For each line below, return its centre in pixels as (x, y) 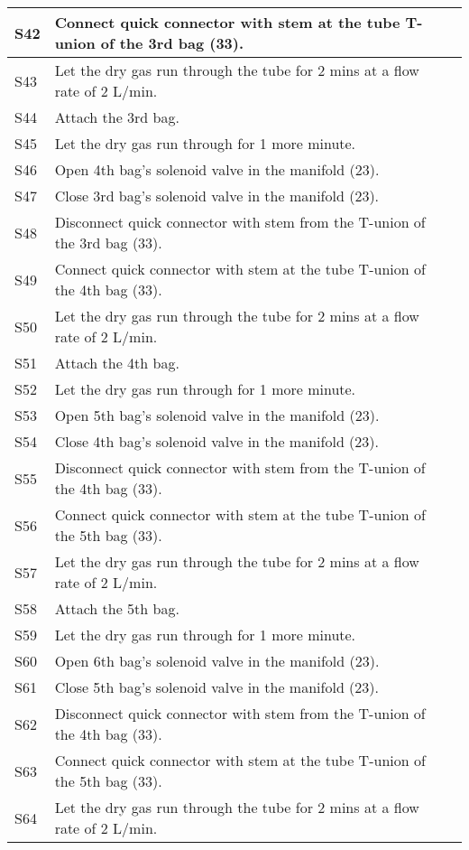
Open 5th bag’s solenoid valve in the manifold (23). (217, 415)
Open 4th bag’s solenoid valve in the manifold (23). (217, 169)
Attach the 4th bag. (117, 363)
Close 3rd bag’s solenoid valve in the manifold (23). (217, 196)
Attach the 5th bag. (117, 608)
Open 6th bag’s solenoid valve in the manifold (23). (217, 661)
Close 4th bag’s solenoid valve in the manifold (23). (217, 441)
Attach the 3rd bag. (117, 117)
